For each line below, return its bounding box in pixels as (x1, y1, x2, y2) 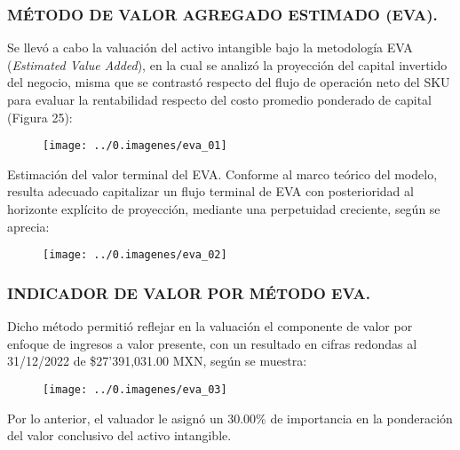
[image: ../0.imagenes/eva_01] (43, 139, 227, 153)
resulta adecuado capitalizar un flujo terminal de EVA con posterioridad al (7, 182, 414, 201)
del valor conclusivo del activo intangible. (7, 426, 232, 445)
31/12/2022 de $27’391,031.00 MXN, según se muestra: (7, 351, 307, 370)
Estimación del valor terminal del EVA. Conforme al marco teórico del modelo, (7, 164, 438, 183)
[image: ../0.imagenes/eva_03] (43, 383, 227, 396)
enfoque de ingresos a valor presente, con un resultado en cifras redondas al (7, 334, 417, 352)
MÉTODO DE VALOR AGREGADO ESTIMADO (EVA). (7, 3, 438, 25)
